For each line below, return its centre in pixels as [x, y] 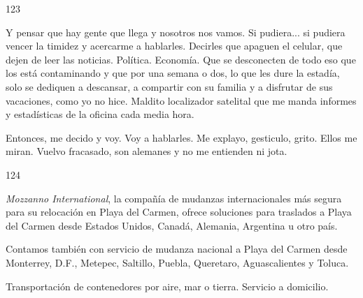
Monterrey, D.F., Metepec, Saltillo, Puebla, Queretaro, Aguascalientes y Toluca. [177, 262]
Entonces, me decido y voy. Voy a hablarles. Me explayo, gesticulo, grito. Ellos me [181, 137]
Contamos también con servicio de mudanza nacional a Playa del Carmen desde [177, 249]
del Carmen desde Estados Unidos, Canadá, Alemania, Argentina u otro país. [172, 225]
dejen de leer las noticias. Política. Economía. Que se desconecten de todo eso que [181, 59]
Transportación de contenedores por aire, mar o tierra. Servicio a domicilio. [167, 286]
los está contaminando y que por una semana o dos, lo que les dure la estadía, [173, 73]
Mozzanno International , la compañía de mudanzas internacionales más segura [174, 198]
